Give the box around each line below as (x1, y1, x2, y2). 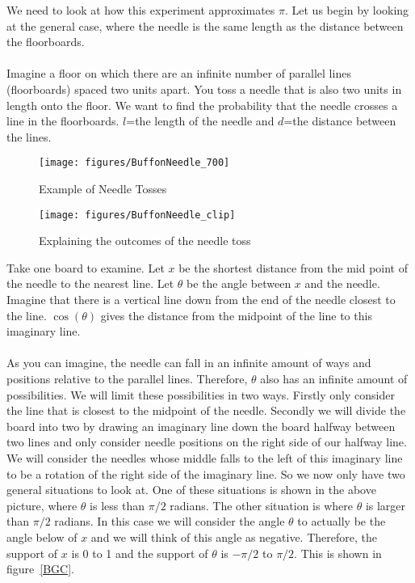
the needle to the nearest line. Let (6, 275, 174, 292)
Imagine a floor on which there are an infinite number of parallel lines (6, 65, 351, 82)
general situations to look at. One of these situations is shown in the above (6, 481, 376, 498)
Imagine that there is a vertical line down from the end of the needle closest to (6, 291, 396, 308)
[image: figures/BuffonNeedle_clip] (39, 209, 236, 221)
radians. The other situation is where (170, 496, 353, 513)
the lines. (6, 128, 52, 145)
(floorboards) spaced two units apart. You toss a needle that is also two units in (6, 80, 402, 97)
